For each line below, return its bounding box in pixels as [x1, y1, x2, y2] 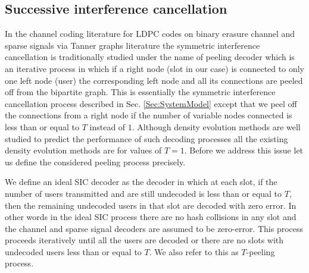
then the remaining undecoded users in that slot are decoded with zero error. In [5, 199, 296, 211]
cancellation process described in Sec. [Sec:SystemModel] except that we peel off [5, 97, 297, 109]
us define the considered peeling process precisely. [5, 155, 186, 168]
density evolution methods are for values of [5, 144, 162, 156]
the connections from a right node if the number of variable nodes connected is [5, 109, 292, 121]
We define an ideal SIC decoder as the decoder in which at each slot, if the [5, 175, 277, 188]
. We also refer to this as [149, 245, 239, 258]
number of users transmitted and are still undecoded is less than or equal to [5, 187, 282, 199]
